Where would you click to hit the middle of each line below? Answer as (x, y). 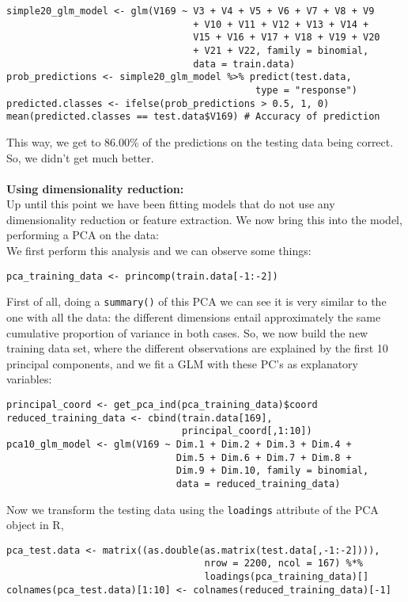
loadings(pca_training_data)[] (287, 577)
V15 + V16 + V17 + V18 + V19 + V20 (287, 38)
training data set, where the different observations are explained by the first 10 (197, 348)
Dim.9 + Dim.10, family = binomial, (272, 471)
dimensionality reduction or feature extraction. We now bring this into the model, (204, 219)
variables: (29, 379)
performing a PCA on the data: (83, 235)
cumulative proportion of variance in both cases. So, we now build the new (187, 332)
